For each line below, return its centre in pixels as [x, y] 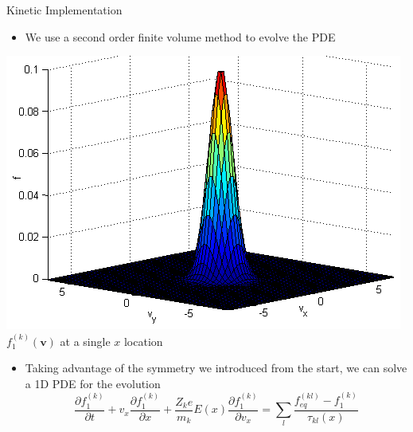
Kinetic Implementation [64, 10]
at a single [85, 341]
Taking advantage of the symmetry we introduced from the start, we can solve [216, 368]
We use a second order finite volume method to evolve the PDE [180, 36]
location [143, 341]
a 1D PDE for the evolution [93, 383]
